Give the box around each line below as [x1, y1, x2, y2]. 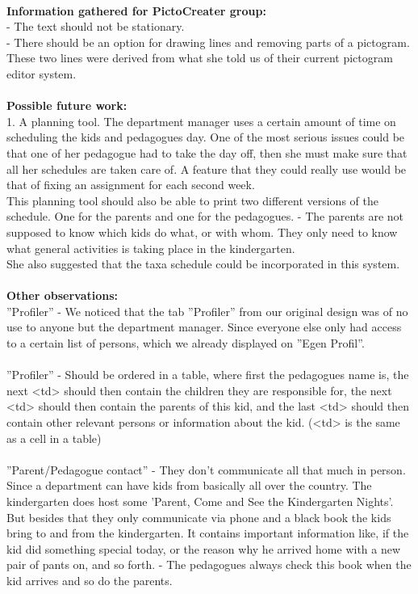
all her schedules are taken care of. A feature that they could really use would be [6, 160, 407, 177]
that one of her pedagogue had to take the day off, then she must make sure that [6, 144, 408, 161]
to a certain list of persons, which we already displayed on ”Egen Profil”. [6, 335, 365, 352]
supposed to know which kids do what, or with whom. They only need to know [6, 223, 398, 240]
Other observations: [6, 287, 119, 304]
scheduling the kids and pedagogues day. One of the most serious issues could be [6, 128, 405, 145]
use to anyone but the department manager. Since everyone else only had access [6, 318, 402, 335]
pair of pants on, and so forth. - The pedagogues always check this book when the [6, 556, 412, 573]
